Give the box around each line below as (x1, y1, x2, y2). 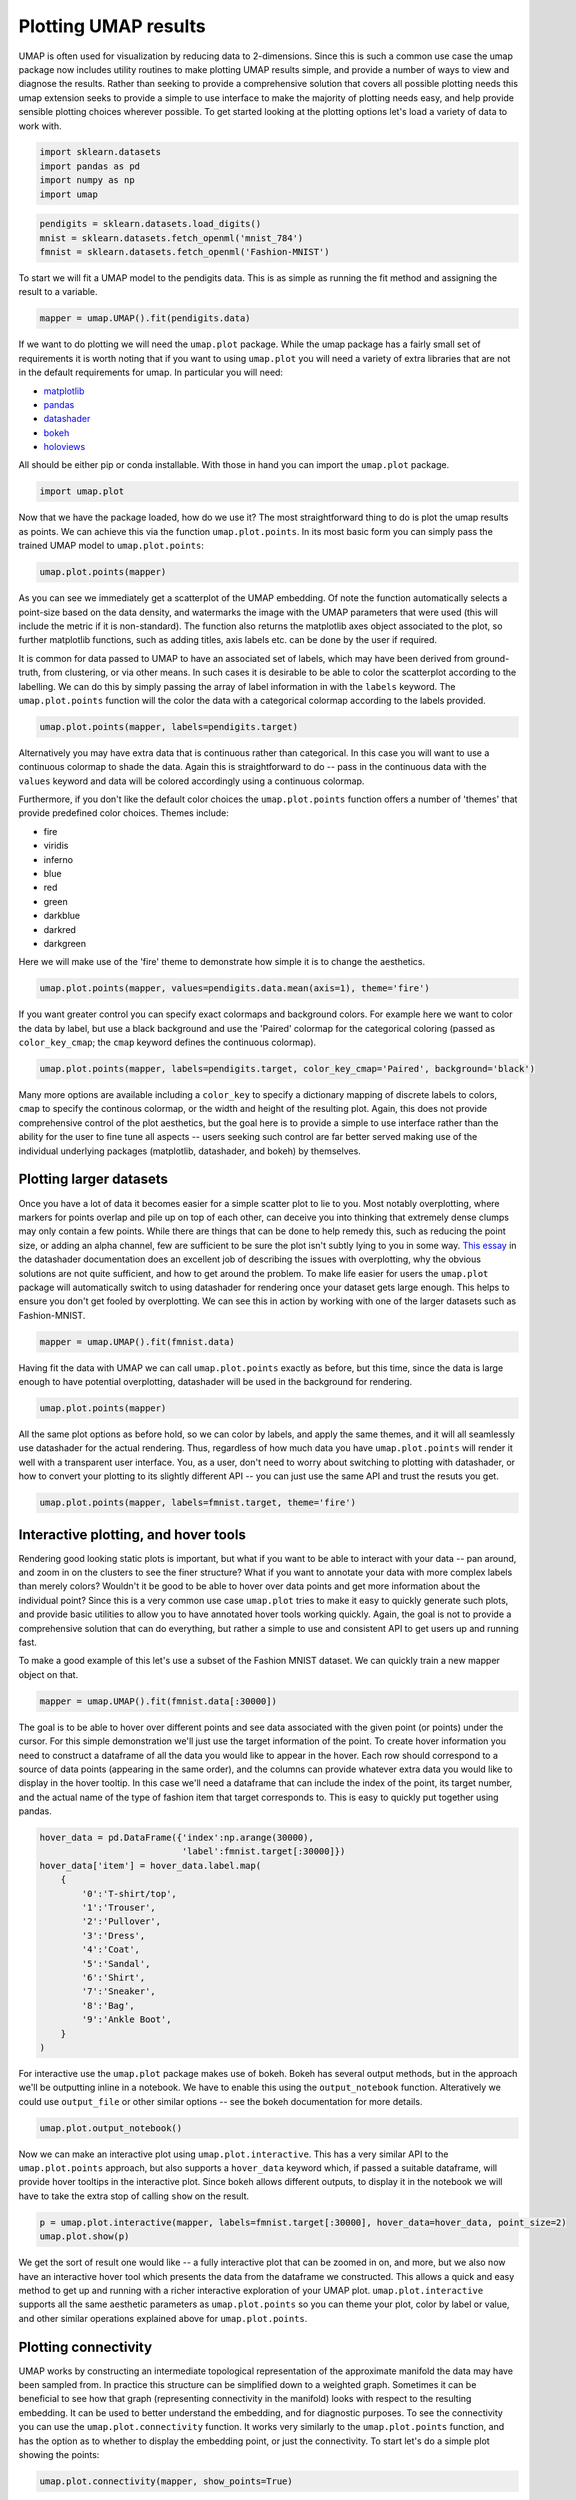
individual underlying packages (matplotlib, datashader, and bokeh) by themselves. (18, 1145, 362, 1157)
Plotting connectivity (18, 2338, 153, 2355)
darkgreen (43, 937, 87, 949)
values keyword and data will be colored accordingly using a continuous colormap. (18, 775, 365, 787)
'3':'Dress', (81, 1930, 146, 1941)
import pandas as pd (39, 160, 140, 172)
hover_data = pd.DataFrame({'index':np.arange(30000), (39, 1832, 314, 1844)
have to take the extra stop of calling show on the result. (18, 2190, 250, 2202)
